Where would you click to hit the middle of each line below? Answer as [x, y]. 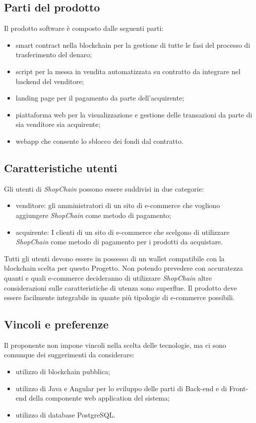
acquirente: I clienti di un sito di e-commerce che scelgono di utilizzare [123, 232]
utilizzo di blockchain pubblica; [63, 371]
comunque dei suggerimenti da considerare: [69, 355]
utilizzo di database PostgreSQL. [65, 414]
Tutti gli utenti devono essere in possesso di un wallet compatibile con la [114, 258]
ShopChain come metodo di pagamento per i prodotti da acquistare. [119, 242]
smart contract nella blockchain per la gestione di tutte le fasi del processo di [133, 45]
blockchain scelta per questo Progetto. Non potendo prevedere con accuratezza [124, 268]
